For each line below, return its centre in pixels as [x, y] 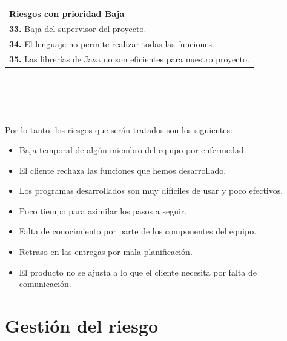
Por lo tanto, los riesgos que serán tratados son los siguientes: [119, 129]
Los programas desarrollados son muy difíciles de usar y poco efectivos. [151, 190]
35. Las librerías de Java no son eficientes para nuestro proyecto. [129, 59]
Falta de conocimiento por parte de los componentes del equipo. [138, 231]
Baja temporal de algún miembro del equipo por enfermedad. [133, 150]
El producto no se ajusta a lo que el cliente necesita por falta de [138, 272]
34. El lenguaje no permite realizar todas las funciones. [112, 44]
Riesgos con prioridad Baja [67, 13]
